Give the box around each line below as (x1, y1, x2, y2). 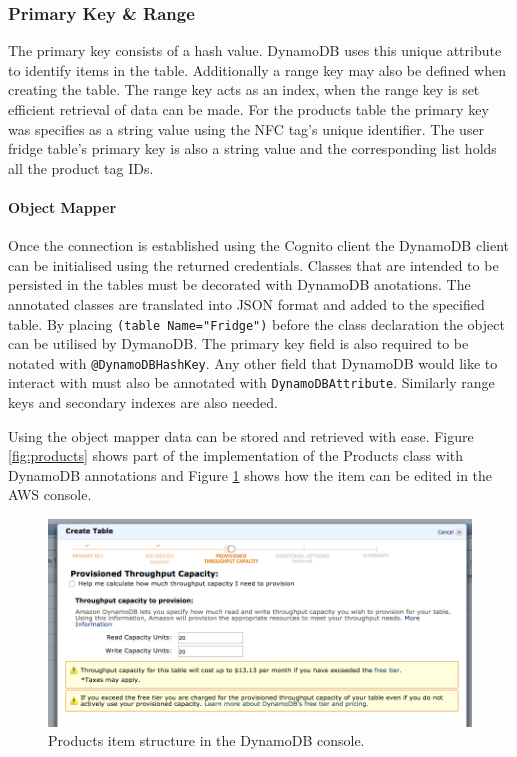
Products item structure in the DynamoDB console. (48, 730, 365, 751)
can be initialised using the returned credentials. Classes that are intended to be (8, 254, 499, 275)
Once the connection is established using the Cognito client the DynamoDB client (8, 235, 509, 256)
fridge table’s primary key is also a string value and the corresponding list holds (8, 138, 497, 159)
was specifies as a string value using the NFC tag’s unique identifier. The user (8, 118, 485, 139)
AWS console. (8, 484, 92, 505)
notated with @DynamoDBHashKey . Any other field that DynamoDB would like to (8, 352, 498, 373)
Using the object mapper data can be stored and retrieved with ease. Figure (8, 425, 474, 446)
